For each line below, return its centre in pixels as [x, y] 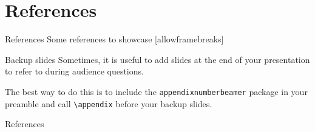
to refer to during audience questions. [74, 71]
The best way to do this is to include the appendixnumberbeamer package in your [156, 91]
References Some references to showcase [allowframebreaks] [114, 39]
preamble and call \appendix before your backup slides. [109, 103]
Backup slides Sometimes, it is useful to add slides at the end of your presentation [157, 59]
